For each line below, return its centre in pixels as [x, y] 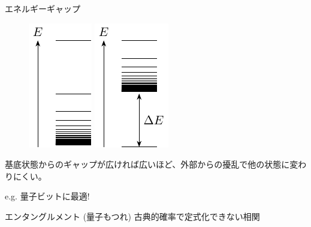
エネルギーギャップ [43, 8]
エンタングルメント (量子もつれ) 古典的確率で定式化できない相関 [132, 216]
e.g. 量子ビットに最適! [47, 196]
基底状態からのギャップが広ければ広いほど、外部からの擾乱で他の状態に [147, 164]
